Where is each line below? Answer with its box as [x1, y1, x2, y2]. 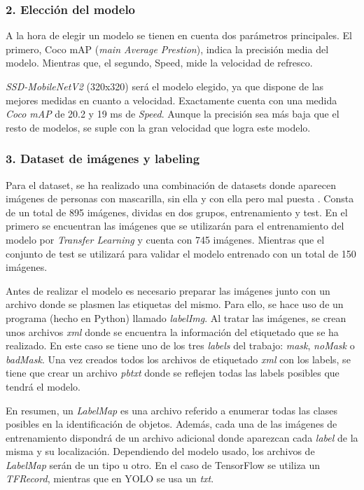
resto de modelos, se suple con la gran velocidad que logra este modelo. [6, 120, 311, 134]
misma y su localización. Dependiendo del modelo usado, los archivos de [6, 444, 315, 458]
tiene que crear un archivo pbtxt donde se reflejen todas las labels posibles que [6, 365, 339, 380]
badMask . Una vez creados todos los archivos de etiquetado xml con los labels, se [6, 351, 351, 366]
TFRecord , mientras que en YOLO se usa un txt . [6, 471, 214, 486]
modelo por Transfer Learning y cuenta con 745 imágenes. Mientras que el [6, 232, 325, 246]
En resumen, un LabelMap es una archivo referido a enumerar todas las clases [6, 402, 338, 417]
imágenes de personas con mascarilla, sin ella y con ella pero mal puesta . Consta [6, 191, 354, 206]
